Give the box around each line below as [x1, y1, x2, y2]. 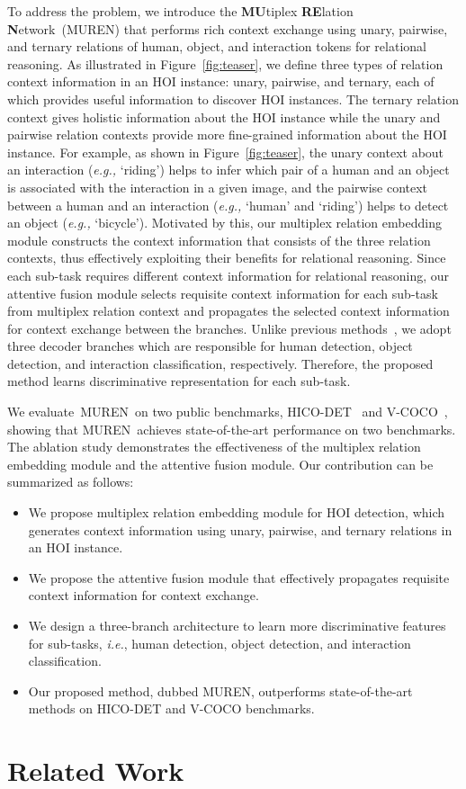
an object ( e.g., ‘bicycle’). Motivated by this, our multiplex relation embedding [7, 213, 442, 232]
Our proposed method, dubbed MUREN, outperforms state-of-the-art [28, 681, 413, 700]
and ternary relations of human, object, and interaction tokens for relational [7, 37, 426, 56]
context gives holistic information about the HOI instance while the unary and [7, 107, 441, 126]
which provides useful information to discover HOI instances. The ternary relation [7, 89, 459, 108]
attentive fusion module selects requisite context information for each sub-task [7, 283, 438, 302]
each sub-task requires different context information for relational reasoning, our [7, 265, 450, 284]
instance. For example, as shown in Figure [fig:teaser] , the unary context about [7, 142, 444, 161]
